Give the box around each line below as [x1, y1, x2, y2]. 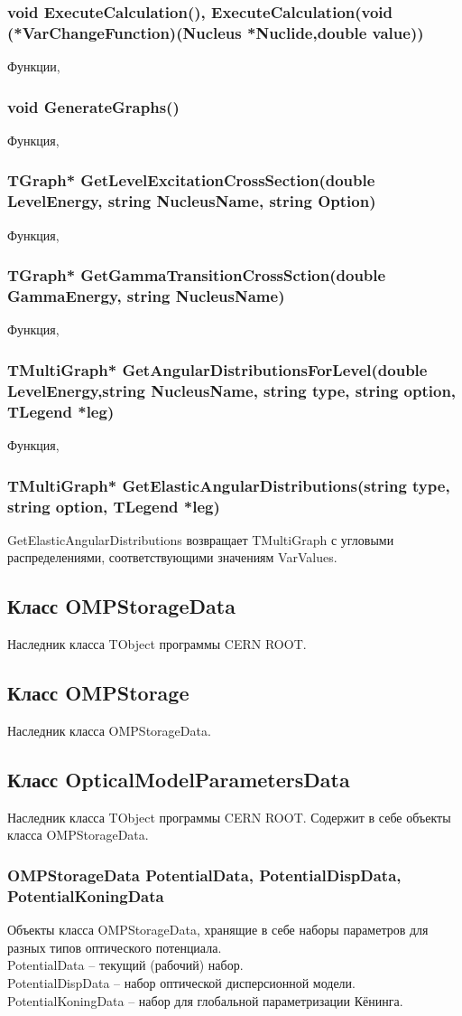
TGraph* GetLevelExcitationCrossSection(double [7, 169, 375, 192]
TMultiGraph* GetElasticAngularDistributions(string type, [7, 474, 450, 496]
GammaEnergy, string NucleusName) [7, 285, 285, 307]
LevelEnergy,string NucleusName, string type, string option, [7, 379, 457, 401]
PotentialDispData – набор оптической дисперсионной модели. [7, 973, 356, 992]
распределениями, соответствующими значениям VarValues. [7, 548, 337, 567]
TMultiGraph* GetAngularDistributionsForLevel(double [7, 358, 428, 381]
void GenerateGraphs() [7, 95, 180, 118]
